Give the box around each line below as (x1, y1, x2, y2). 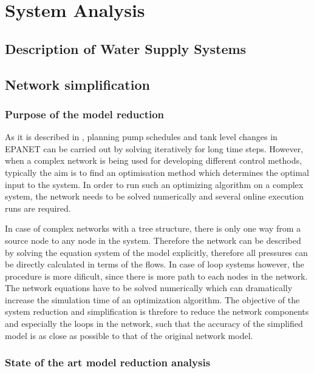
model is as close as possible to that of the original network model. (5, 329, 253, 341)
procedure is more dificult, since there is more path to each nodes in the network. (5, 269, 308, 282)
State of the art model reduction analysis (5, 355, 211, 370)
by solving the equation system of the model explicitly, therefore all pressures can (5, 246, 308, 258)
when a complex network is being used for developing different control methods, (5, 154, 302, 167)
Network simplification (5, 75, 150, 93)
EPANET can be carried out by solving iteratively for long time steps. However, (5, 142, 304, 155)
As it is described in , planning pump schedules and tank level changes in (5, 130, 278, 143)
